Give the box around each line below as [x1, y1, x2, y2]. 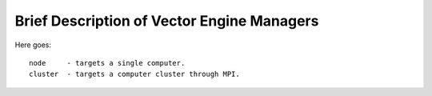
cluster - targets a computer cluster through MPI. [29, 70, 240, 79]
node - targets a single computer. [29, 58, 186, 67]
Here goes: [14, 40, 52, 50]
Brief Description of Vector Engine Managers [14, 12, 319, 30]
